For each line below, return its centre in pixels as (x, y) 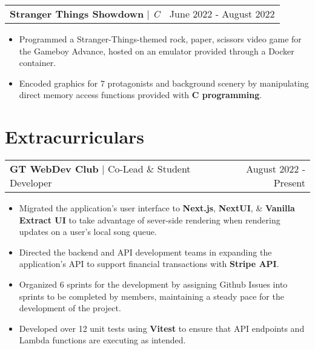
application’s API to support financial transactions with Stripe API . (149, 264)
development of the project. (70, 308)
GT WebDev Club (54, 169)
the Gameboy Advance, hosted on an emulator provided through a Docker (157, 51)
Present (289, 183)
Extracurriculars (75, 137)
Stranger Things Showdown (77, 14)
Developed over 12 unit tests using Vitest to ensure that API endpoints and (162, 328)
